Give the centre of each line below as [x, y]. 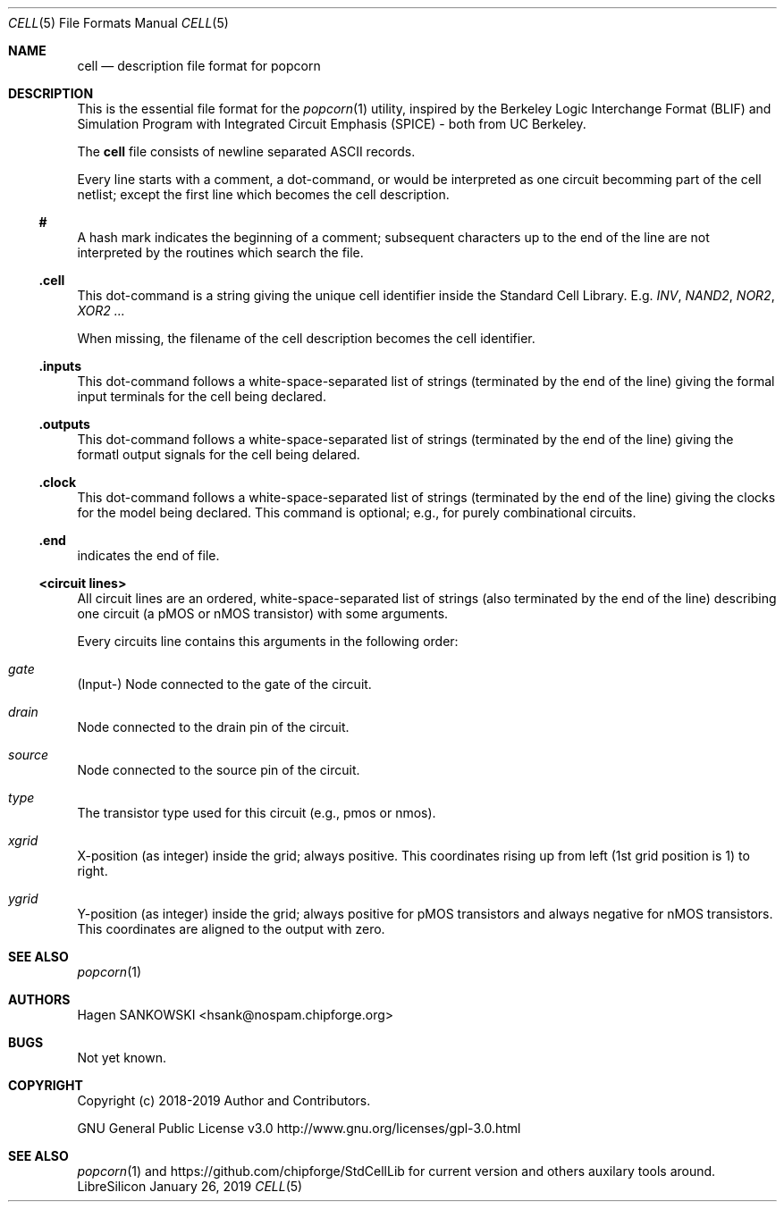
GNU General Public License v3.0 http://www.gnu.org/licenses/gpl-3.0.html [299, 1128]
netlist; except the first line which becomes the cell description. [263, 194]
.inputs [60, 366]
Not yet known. [122, 1058]
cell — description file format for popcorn [199, 66]
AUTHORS [39, 999]
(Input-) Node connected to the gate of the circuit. [224, 684]
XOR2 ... [101, 311]
